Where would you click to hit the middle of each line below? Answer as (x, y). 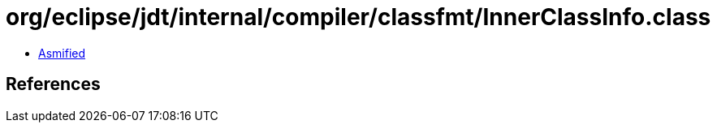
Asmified (62, 53)
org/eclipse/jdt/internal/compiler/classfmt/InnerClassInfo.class (358, 17)
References (53, 84)
